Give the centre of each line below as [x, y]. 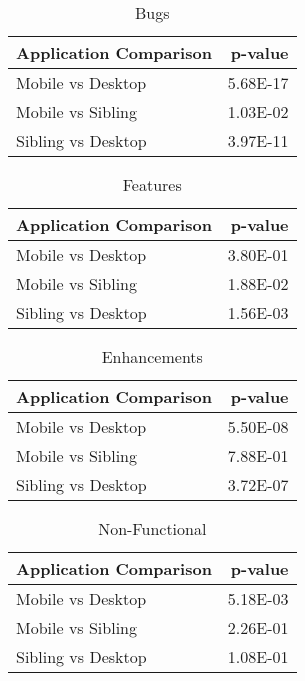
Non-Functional [152, 528]
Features [152, 184]
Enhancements [152, 356]
